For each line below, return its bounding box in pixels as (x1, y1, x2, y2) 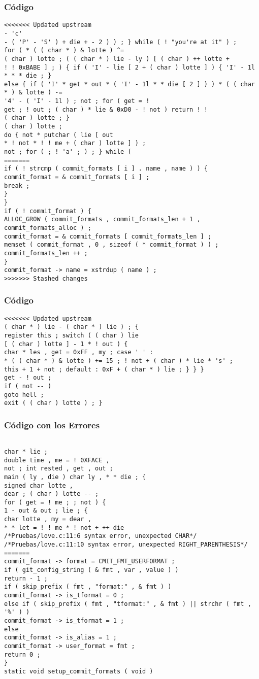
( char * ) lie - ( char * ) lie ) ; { (4, 323, 139, 331)
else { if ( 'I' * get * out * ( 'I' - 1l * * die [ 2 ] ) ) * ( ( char (4, 80, 255, 88)
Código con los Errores (4, 418, 100, 431)
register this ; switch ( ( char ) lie (4, 332, 139, 339)
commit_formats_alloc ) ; (4, 224, 91, 231)
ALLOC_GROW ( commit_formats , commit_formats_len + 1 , (4, 216, 201, 223)
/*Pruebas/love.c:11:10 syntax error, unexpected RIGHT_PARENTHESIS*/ (4, 541, 248, 549)
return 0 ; (4, 651, 41, 658)
